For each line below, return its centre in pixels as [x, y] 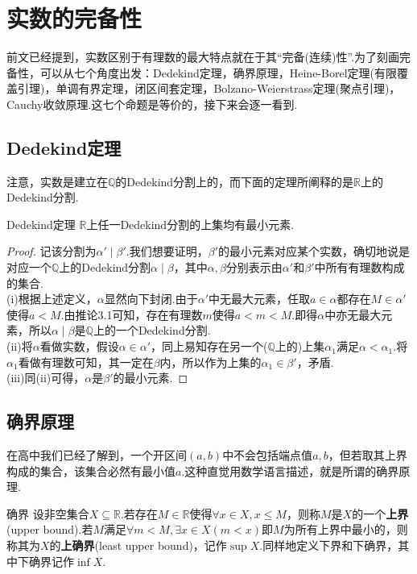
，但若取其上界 [367, 455]
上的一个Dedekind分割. [152, 330]
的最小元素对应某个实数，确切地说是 [314, 251]
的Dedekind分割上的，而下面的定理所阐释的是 [235, 181]
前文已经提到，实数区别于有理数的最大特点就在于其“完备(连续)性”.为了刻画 [203, 57]
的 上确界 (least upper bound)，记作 [138, 545]
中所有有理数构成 [359, 267]
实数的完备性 [74, 18]
